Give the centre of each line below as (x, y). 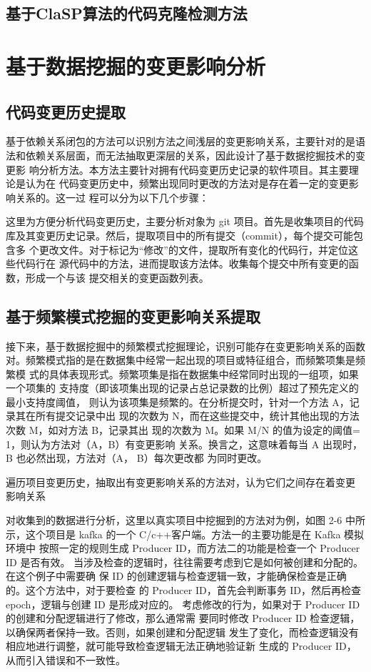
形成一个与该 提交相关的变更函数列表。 (117, 277)
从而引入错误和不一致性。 (66, 659)
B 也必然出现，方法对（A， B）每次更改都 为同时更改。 (137, 458)
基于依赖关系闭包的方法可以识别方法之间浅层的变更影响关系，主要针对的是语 (185, 141)
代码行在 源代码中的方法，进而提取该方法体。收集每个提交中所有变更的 (182, 263)
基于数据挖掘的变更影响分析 (136, 65)
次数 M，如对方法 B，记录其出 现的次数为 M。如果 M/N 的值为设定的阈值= (183, 430)
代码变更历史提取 (66, 111)
